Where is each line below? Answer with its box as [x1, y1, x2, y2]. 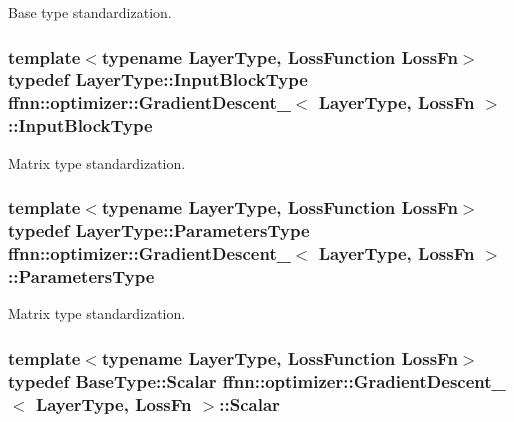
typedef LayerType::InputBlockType [8, 67, 308, 92]
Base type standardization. [8, 2, 172, 22]
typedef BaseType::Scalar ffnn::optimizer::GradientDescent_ [8, 368, 506, 393]
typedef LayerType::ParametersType [8, 218, 310, 243]
